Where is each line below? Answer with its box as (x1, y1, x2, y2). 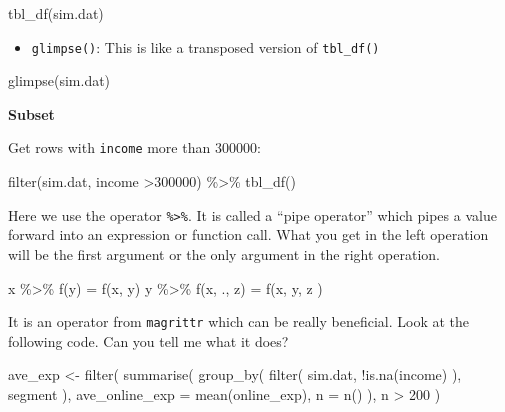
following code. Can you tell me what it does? (8, 330, 289, 351)
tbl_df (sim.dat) (8, 3, 104, 23)
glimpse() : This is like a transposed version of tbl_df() (31, 36, 380, 57)
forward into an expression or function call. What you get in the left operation (8, 224, 489, 245)
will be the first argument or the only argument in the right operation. (8, 243, 441, 264)
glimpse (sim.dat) (8, 70, 111, 91)
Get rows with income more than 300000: (8, 137, 261, 158)
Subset (8, 103, 55, 124)
